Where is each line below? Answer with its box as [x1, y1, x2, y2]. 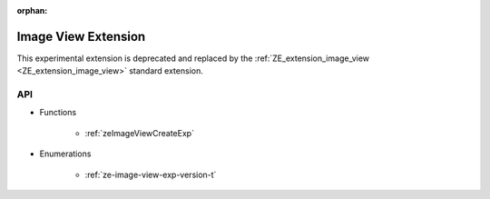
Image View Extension [16, 28, 146, 45]
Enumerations [39, 148, 92, 159]
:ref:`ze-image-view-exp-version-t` [84, 169, 217, 180]
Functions [39, 107, 77, 118]
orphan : [16, 5, 48, 15]
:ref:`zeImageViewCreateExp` [84, 127, 195, 138]
